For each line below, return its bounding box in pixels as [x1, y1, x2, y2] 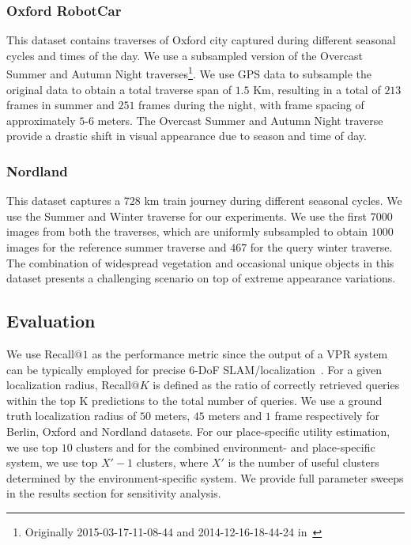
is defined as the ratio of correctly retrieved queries [153, 377, 400, 393]
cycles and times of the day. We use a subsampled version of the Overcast [6, 47, 363, 63]
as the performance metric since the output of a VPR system [92, 346, 388, 362]
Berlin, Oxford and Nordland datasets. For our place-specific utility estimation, [6, 422, 390, 439]
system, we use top [6, 454, 98, 471]
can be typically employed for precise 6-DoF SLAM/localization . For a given [6, 361, 383, 377]
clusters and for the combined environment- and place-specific [76, 438, 375, 455]
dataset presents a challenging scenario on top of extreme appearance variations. [6, 270, 396, 286]
